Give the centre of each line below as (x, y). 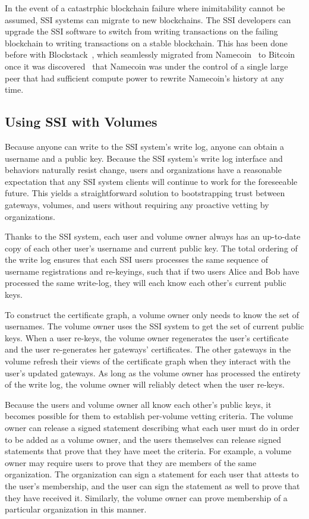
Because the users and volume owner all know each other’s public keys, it (138, 404)
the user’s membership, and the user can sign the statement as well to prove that (152, 485)
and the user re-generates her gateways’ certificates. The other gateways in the (148, 349)
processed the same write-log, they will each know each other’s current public (146, 283)
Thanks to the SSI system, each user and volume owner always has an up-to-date (153, 236)
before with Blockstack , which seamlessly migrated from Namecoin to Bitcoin (150, 54)
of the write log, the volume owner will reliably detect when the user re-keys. (145, 384)
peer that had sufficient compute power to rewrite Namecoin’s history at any (144, 78)
